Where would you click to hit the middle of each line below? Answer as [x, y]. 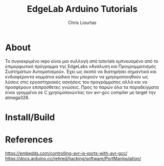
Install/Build [30, 117]
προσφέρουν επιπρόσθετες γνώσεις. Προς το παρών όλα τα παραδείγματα [82, 87]
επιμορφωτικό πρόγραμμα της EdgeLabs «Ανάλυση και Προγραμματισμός [81, 66]
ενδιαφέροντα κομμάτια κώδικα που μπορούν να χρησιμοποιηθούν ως [77, 76]
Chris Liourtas [82, 23]
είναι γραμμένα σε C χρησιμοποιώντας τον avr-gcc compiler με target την [81, 92]
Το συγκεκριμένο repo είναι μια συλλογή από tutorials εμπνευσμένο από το [82, 61]
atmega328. [17, 97]
